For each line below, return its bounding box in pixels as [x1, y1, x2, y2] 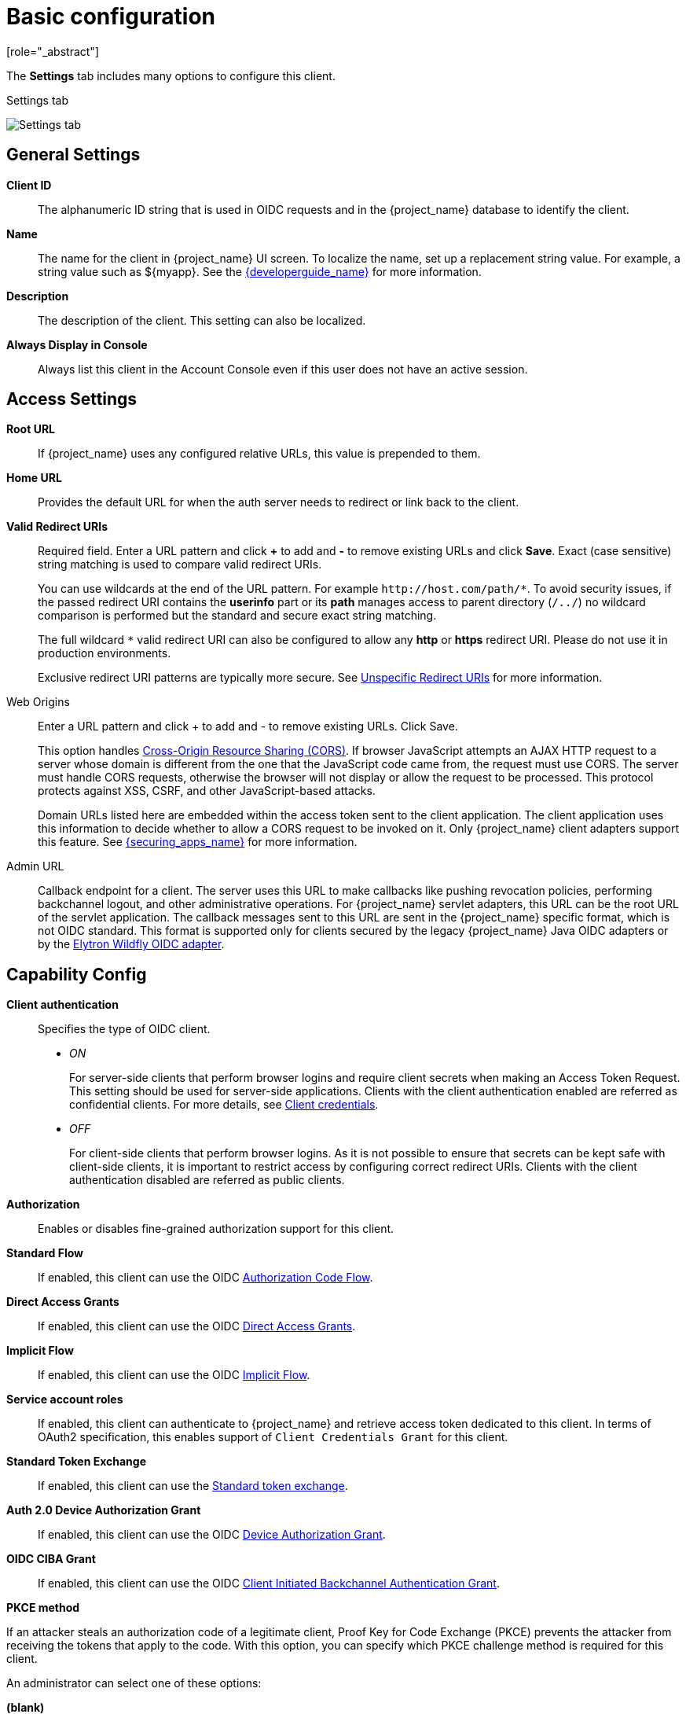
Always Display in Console [6, 337, 148, 351]
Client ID [6, 178, 52, 192]
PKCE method [6, 1601, 80, 1615]
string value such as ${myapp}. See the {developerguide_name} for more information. [38, 264, 482, 278]
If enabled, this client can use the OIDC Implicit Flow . [38, 1368, 310, 1382]
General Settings [6, 145, 141, 165]
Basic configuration [6, 3, 216, 30]
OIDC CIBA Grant [6, 1552, 96, 1566]
